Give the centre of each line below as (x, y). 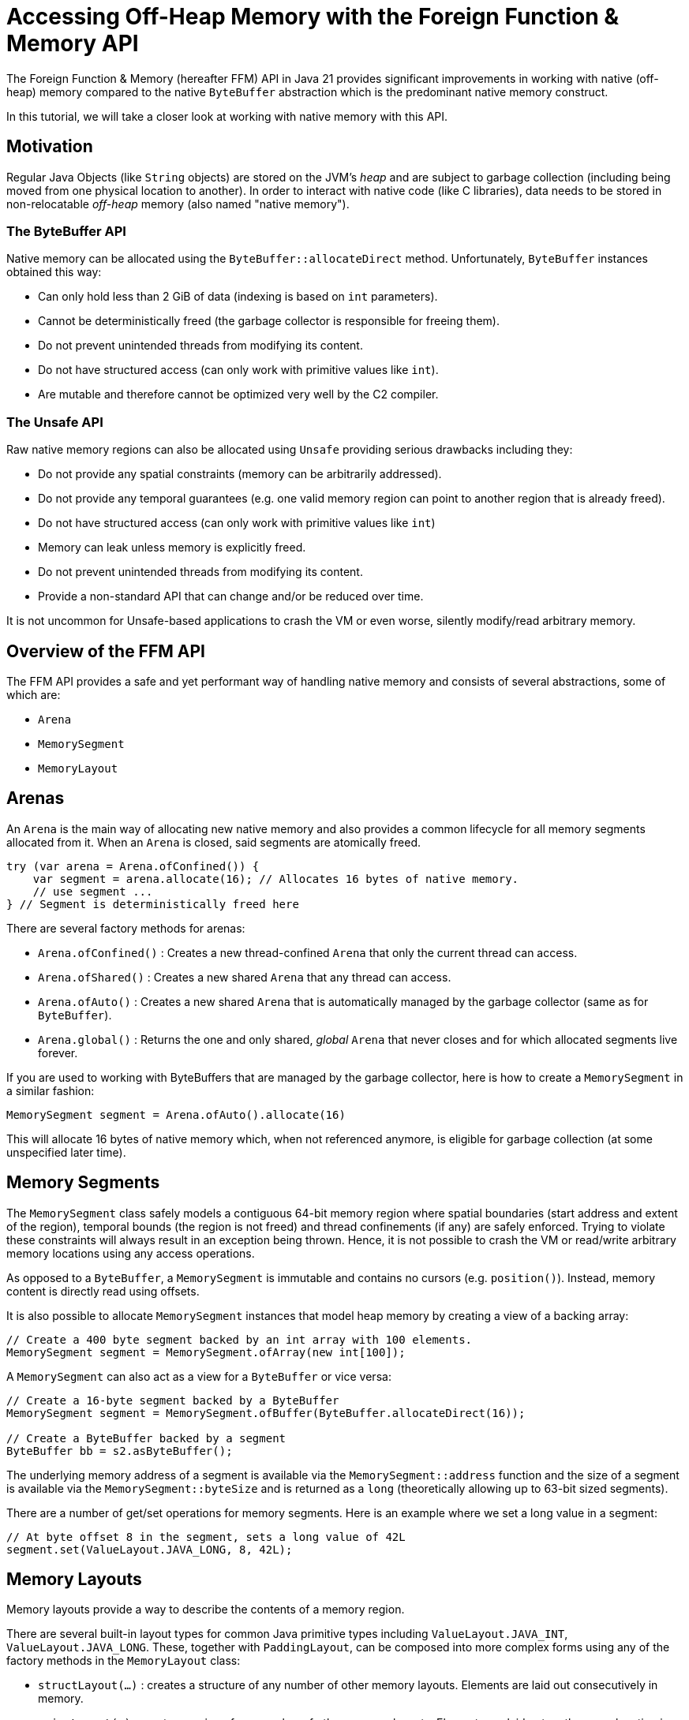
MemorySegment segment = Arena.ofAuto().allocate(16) (176, 1114)
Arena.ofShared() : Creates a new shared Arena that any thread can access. (245, 977)
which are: (34, 694)
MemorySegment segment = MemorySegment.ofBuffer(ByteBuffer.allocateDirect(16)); (266, 1413)
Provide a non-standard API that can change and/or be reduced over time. (231, 596)
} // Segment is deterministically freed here (153, 904)
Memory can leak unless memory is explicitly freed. (172, 548)
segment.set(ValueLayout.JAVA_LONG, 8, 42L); (150, 1549)
